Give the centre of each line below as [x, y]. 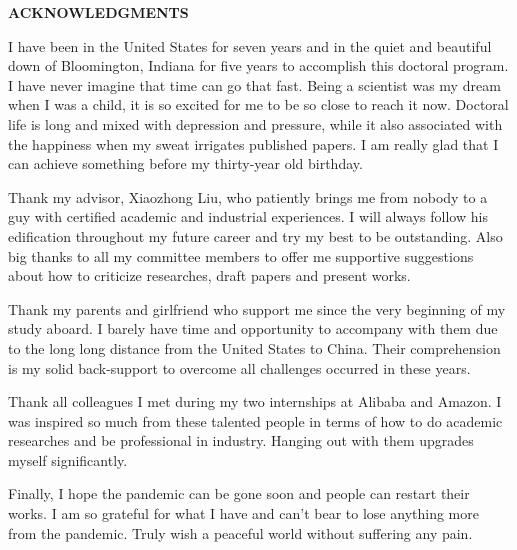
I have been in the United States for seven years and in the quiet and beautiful [250, 45]
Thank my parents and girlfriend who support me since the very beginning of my [257, 308]
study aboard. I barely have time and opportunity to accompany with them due [253, 328]
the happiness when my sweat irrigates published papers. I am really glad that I [253, 143]
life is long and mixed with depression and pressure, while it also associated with [255, 123]
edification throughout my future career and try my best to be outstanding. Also [255, 235]
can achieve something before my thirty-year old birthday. [185, 163]
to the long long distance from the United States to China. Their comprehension [254, 347]
